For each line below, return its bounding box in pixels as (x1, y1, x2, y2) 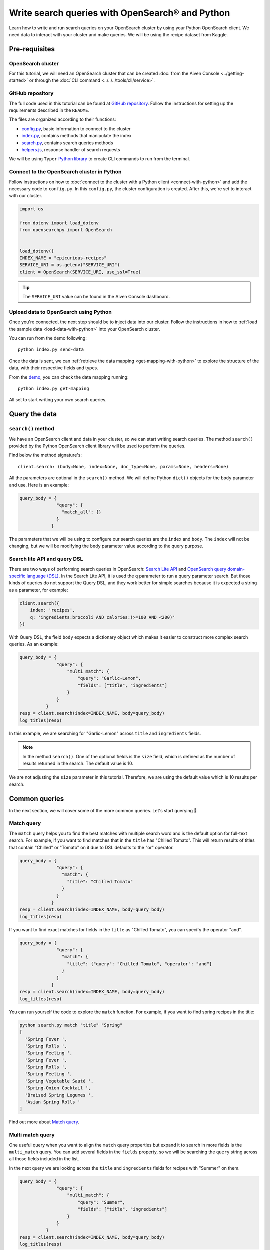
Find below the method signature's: (9, 452, 82, 458)
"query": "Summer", (77, 1199, 125, 1205)
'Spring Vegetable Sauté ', (25, 1078, 94, 1084)
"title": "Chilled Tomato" (67, 879, 133, 884)
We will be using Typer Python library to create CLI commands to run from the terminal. (9, 156, 190, 162)
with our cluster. (9, 193, 42, 199)
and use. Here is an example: (9, 482, 69, 488)
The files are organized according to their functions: (9, 116, 116, 122)
